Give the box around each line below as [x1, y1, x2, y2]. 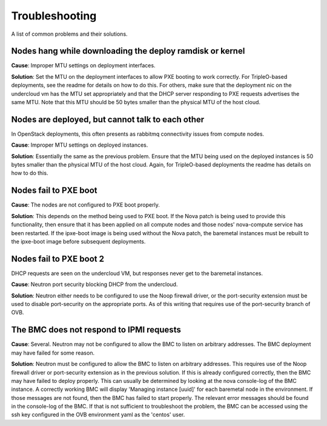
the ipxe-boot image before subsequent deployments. [11, 238, 146, 245]
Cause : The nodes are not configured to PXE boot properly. [11, 201, 160, 208]
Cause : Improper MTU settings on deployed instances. [11, 141, 148, 148]
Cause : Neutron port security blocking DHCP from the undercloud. [11, 281, 178, 288]
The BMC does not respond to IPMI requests [11, 325, 181, 335]
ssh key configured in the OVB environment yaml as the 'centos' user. [11, 411, 185, 418]
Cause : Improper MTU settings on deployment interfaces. [11, 62, 156, 69]
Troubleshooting [11, 9, 97, 22]
